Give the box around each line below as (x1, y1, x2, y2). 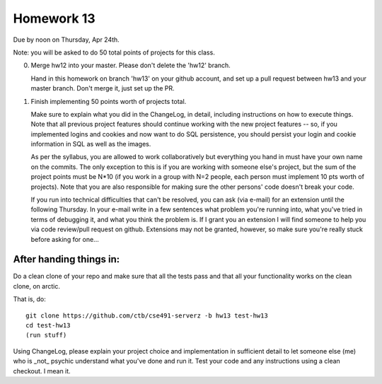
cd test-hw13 (25, 322, 71, 330)
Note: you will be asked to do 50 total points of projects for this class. (13, 48, 215, 57)
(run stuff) (25, 331, 67, 339)
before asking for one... (30, 235, 99, 243)
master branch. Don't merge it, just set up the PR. (30, 84, 175, 93)
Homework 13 (13, 11, 95, 26)
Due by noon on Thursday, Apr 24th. (13, 35, 120, 44)
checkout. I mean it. (13, 366, 71, 375)
